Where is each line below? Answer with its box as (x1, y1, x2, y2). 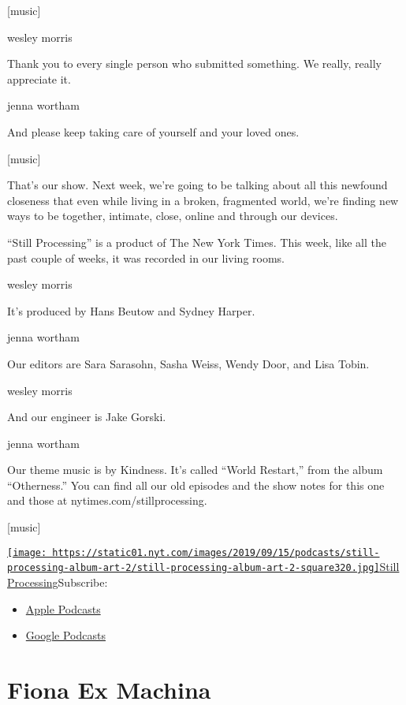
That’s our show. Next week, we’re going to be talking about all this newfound (7, 177, 388, 193)
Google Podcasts (25, 627, 106, 643)
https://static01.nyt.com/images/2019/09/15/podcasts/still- (52, 546, 380, 558)
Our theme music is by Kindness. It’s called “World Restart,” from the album (7, 461, 383, 478)
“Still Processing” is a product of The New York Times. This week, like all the (7, 233, 386, 250)
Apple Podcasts (25, 600, 101, 617)
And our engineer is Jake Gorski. (7, 408, 166, 425)
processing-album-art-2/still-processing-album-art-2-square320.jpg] (7, 562, 380, 574)
